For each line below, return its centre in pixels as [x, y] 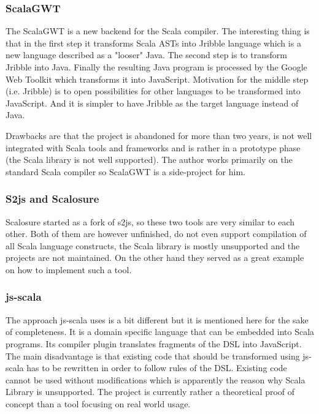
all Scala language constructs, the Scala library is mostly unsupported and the [153, 245]
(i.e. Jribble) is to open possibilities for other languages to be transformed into [153, 91]
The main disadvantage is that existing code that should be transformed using [153, 356]
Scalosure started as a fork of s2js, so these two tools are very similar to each [150, 221]
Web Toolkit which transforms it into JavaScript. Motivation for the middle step [157, 79]
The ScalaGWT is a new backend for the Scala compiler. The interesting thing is [158, 31]
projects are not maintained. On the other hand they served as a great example [155, 258]
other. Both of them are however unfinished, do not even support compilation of [156, 234]
